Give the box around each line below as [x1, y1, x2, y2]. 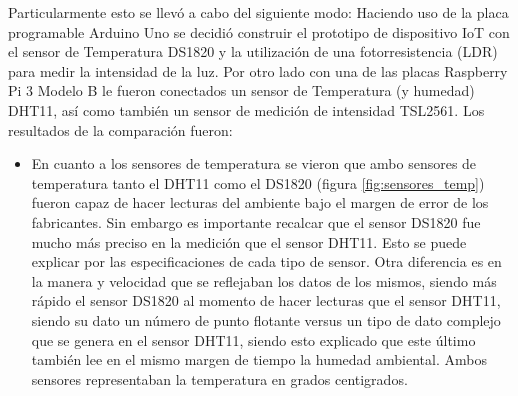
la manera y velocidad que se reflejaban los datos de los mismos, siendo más [31, 270, 497, 291]
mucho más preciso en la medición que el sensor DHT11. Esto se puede [31, 231, 467, 252]
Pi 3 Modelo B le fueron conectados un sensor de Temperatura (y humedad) [8, 80, 475, 101]
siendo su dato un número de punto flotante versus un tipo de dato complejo [31, 309, 501, 330]
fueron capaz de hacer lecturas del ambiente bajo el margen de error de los [31, 192, 489, 213]
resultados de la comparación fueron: [8, 119, 233, 140]
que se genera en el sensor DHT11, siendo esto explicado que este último [31, 329, 476, 350]
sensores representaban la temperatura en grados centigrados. [31, 368, 408, 389]
